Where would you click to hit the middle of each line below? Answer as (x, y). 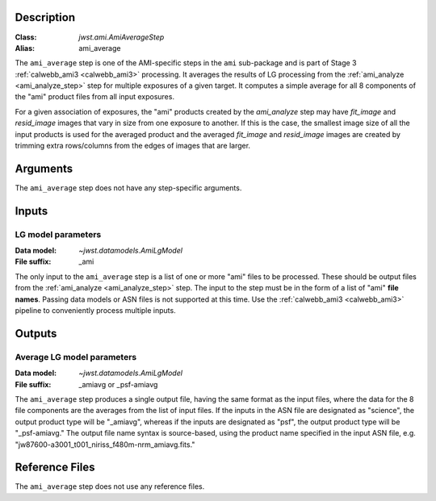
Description (45, 17)
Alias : (25, 48)
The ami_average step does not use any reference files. (110, 486)
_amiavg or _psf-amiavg (118, 384)
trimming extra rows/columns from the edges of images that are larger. (132, 146)
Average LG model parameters (76, 357)
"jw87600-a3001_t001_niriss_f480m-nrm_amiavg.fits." (105, 445)
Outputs (36, 334)
